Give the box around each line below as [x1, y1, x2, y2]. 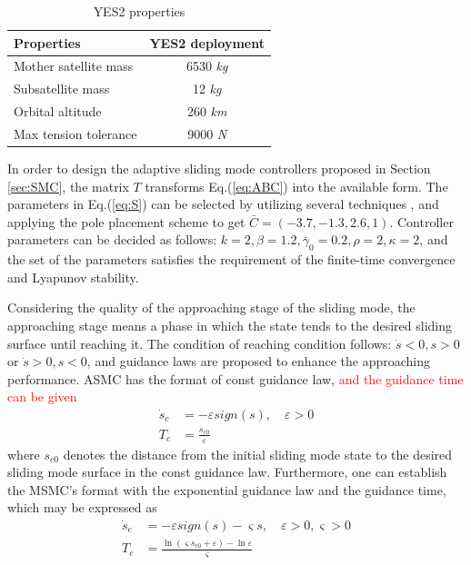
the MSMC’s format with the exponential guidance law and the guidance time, [7, 480, 446, 499]
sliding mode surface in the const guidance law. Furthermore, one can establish [7, 462, 447, 481]
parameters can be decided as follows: [7, 230, 217, 249]
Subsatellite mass [14, 79, 110, 98]
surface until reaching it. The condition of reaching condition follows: [7, 333, 392, 352]
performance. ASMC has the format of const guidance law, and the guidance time [7, 369, 464, 388]
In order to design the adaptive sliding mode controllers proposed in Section [7, 159, 431, 178]
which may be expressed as [7, 498, 157, 517]
